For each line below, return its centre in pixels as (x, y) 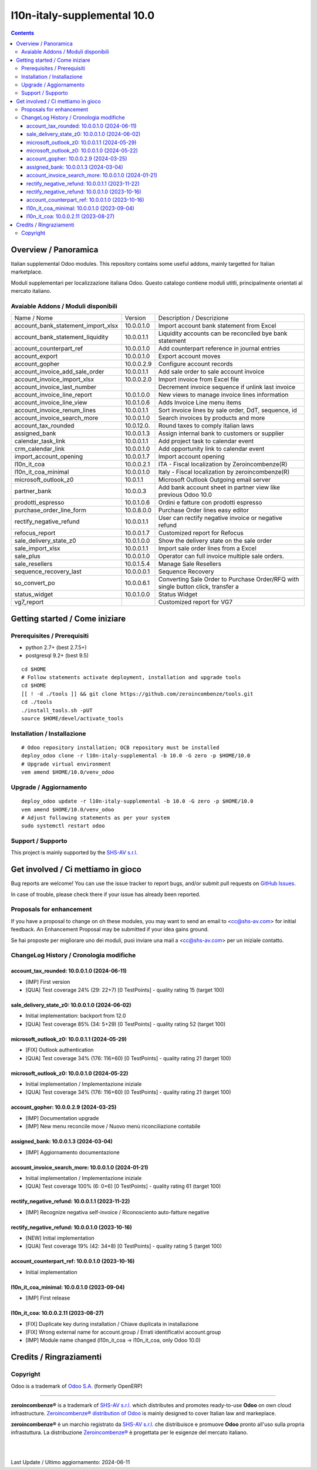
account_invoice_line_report (53, 395)
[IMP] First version (48, 981)
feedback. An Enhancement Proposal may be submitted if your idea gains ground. (110, 930)
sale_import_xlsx (38, 549)
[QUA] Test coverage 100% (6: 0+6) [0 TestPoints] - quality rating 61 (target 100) (123, 1186)
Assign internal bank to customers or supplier (221, 433)
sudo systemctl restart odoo (63, 826)
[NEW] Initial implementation (60, 1238)
